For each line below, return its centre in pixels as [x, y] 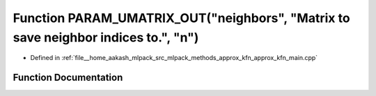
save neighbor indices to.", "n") [106, 37]
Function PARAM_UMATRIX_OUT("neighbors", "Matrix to [182, 18]
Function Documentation [68, 78]
